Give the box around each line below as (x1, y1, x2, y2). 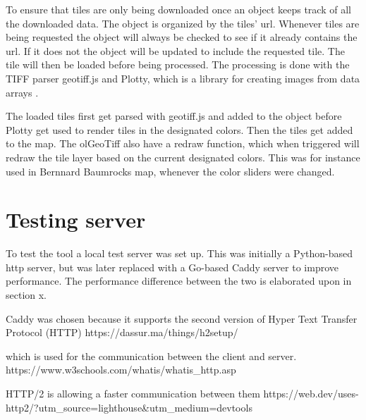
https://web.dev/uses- (263, 386, 359, 400)
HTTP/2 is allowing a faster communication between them (6, 386, 260, 400)
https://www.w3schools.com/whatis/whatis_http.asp (6, 362, 236, 377)
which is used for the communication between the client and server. (6, 348, 297, 363)
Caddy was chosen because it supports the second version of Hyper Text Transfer (6, 311, 358, 326)
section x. (6, 288, 47, 302)
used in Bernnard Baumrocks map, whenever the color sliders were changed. (6, 163, 335, 178)
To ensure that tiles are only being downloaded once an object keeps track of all (6, 2, 351, 16)
